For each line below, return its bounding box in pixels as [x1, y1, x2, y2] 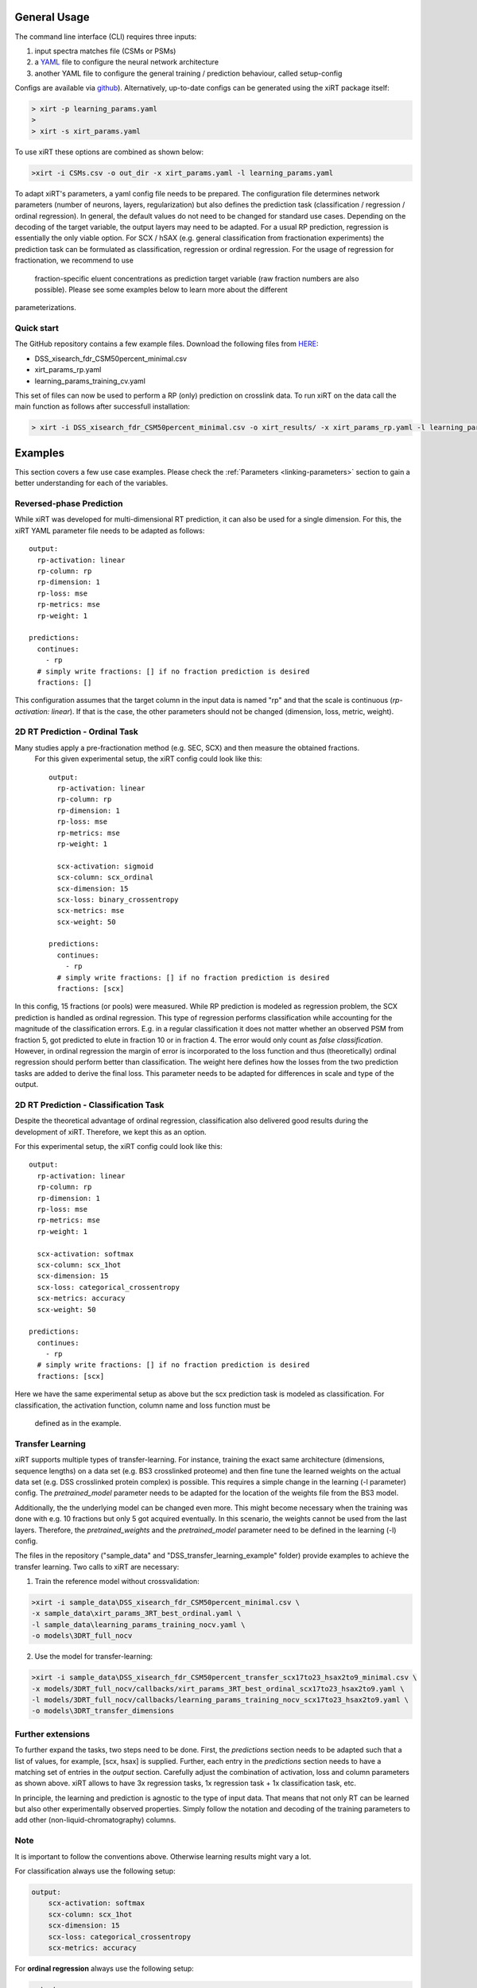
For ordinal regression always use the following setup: [14, 1963, 194, 1973]
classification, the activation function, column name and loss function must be [14, 1400, 270, 1410]
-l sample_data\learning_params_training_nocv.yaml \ [31, 1620, 246, 1629]
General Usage [14, 10, 91, 24]
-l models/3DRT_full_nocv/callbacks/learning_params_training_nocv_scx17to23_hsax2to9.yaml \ [31, 1695, 409, 1704]
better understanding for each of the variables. [14, 478, 169, 488]
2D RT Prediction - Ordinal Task [14, 726, 139, 737]
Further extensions [14, 1728, 91, 1739]
